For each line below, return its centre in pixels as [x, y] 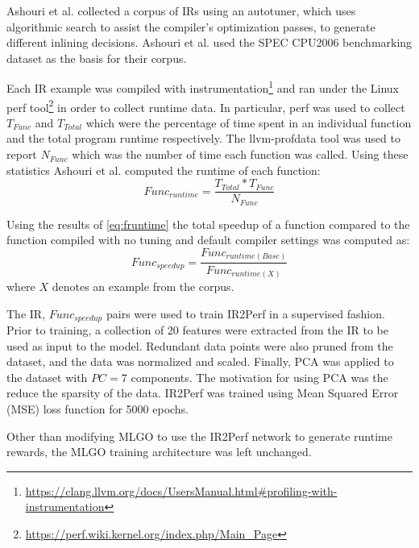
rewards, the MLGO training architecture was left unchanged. [159, 452]
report [22, 154]
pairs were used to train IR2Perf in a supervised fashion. [245, 313]
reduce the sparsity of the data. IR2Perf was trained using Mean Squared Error [203, 393]
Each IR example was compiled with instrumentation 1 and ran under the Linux [203, 87]
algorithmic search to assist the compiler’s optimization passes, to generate [191, 26]
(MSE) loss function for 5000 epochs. [98, 409]
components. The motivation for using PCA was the [259, 377]
